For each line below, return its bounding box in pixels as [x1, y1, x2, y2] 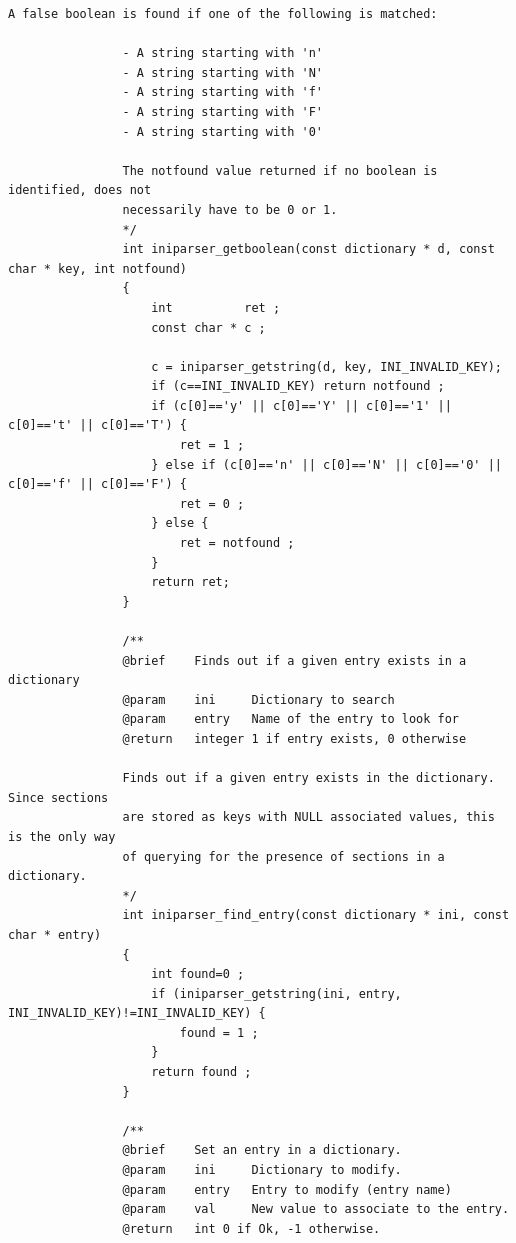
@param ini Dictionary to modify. [122, 1163, 402, 1178]
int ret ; [151, 300, 281, 315]
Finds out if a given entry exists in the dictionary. [122, 771, 495, 786]
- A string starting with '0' [122, 124, 323, 139]
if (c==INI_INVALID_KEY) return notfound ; [151, 379, 445, 394]
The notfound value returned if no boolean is [122, 163, 438, 178]
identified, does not [8, 183, 152, 198]
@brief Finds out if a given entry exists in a [122, 653, 467, 668]
